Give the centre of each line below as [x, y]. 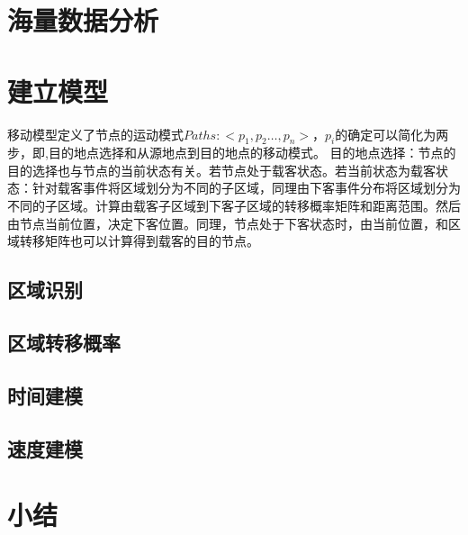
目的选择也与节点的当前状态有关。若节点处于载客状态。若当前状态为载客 [221, 170]
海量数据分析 [83, 20]
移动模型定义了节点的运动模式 [95, 134]
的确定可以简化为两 [392, 134]
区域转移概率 [64, 343]
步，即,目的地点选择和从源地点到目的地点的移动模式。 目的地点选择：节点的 [232, 153]
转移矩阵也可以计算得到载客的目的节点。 [139, 241]
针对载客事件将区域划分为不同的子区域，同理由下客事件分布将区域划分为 [246, 188]
